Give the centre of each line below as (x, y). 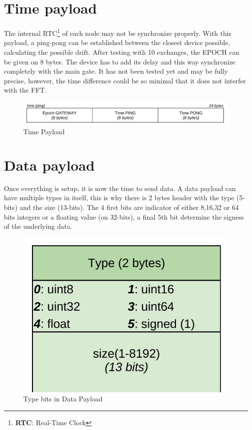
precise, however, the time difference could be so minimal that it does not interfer (125, 80)
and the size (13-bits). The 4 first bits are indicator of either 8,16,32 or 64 (129, 207)
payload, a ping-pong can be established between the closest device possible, (117, 42)
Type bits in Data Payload (63, 399)
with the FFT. (25, 90)
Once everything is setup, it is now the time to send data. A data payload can (120, 188)
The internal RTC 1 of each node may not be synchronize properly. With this (118, 32)
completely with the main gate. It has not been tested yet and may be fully (116, 71)
